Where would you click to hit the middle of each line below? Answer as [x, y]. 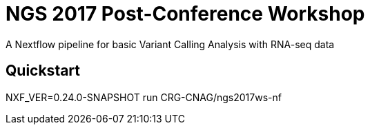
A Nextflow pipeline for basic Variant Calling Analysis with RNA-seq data [170, 44]
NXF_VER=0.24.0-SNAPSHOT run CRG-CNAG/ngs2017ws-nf [144, 97]
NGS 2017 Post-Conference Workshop [185, 14]
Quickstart [43, 71]
